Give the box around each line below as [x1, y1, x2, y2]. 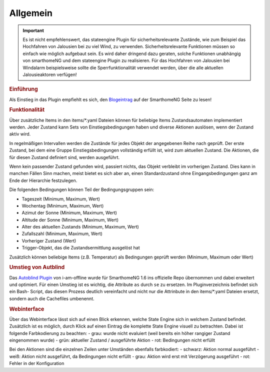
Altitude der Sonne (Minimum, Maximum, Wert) [21, 216, 119, 222]
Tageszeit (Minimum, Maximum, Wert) [21, 195, 100, 202]
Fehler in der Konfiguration [9, 360, 64, 366]
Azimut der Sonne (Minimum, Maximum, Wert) [21, 210, 117, 216]
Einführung [9, 85, 38, 92]
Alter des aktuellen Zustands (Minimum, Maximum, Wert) [21, 224, 139, 230]
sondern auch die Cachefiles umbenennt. [9, 295, 94, 301]
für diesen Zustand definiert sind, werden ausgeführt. [9, 154, 120, 160]
